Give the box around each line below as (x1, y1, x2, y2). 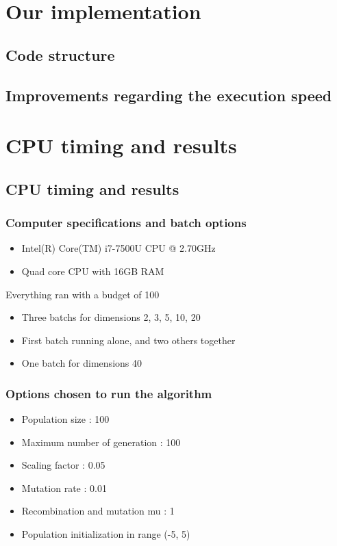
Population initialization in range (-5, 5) (21, 527, 190, 541)
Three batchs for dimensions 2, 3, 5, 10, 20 (21, 310, 201, 324)
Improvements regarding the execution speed (5, 84, 332, 105)
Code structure (5, 44, 115, 65)
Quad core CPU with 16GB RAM (21, 263, 164, 278)
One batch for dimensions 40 (21, 356, 142, 370)
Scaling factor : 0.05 (21, 458, 105, 472)
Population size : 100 (21, 412, 110, 426)
